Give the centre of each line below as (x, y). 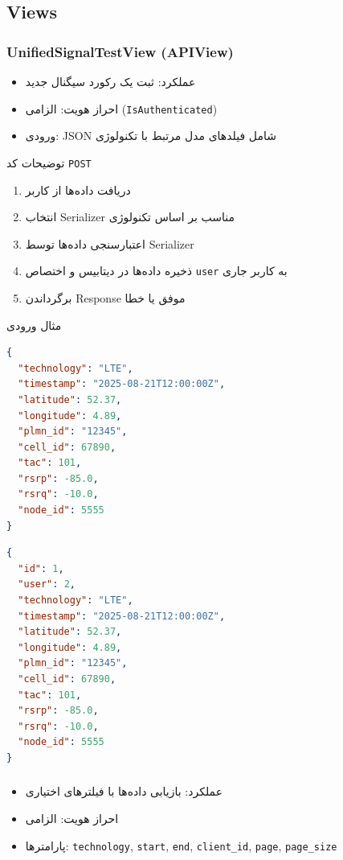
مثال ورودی (34, 325)
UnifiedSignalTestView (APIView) (120, 51)
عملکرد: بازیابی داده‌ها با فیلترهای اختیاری (124, 791)
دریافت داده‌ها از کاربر (78, 189)
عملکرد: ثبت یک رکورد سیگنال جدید (110, 81)
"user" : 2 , (47, 584)
